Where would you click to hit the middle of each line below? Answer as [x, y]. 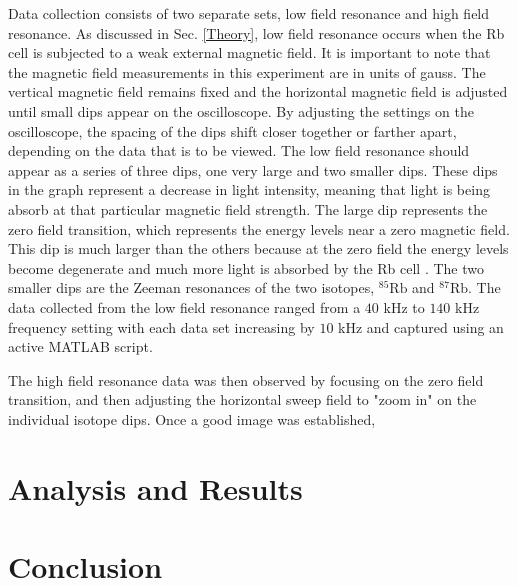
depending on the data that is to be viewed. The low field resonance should [239, 150]
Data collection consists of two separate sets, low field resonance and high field [249, 13]
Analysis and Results [155, 487]
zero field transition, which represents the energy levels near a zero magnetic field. [259, 228]
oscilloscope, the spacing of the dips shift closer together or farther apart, [232, 130]
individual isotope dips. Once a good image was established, [192, 418]
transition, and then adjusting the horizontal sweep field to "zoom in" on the [242, 399]
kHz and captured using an [421, 326]
